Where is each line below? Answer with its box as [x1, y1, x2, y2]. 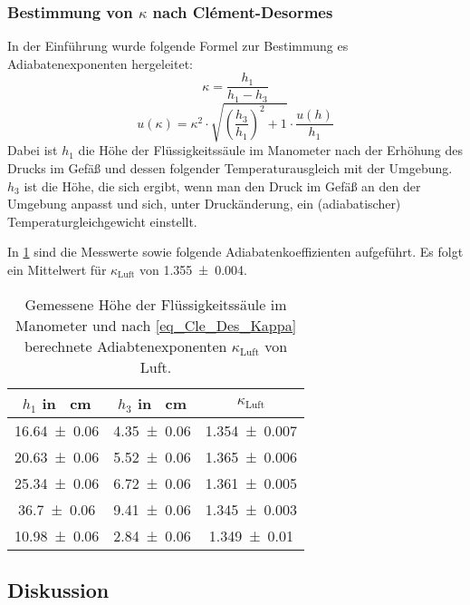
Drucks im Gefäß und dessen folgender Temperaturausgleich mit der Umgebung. [7, 159, 453, 178]
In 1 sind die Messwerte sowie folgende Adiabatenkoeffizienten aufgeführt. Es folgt [7, 242, 464, 261]
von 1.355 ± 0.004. [139, 260, 247, 279]
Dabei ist [7, 141, 58, 160]
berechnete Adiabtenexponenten [24, 335, 227, 356]
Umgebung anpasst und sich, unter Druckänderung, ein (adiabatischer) [7, 194, 401, 213]
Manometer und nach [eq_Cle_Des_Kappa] [14, 314, 297, 336]
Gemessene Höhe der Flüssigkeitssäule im [24, 293, 287, 315]
